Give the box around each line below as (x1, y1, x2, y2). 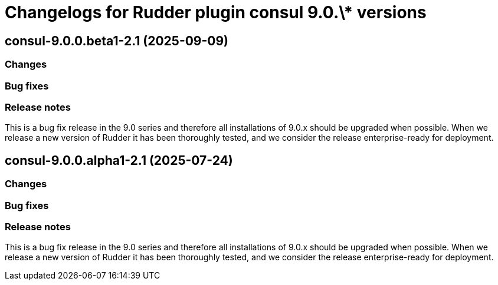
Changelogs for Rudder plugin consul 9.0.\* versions (5, 2, 427, 22)
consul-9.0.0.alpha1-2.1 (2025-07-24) (5, 153, 233, 168)
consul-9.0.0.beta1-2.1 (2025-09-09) (5, 33, 229, 48)
